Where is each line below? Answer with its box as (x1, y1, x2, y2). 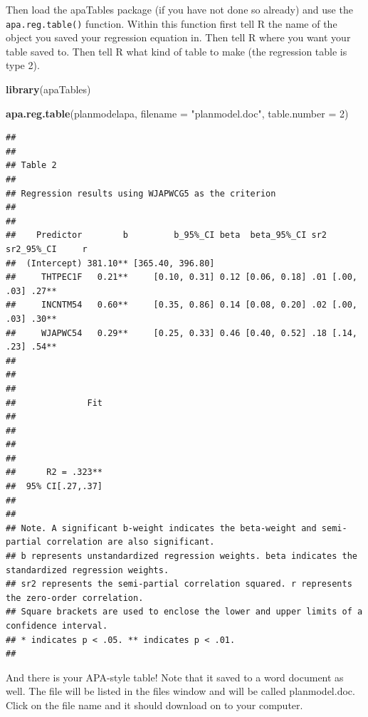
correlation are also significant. (46, 537, 215, 548)
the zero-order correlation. (6, 592, 144, 603)
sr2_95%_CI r (6, 244, 88, 254)
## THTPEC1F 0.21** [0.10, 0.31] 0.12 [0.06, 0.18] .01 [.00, (6, 272, 357, 283)
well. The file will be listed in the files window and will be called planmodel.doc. (6, 684, 355, 698)
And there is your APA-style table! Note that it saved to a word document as (6, 669, 344, 684)
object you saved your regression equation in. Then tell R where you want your (6, 30, 351, 45)
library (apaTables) (6, 82, 91, 97)
